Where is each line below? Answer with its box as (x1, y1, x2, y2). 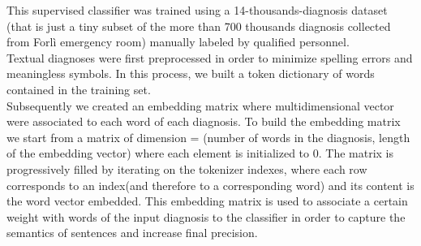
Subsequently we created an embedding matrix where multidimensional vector (6, 97, 394, 114)
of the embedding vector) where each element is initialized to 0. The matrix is (6, 145, 393, 162)
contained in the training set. (6, 80, 151, 97)
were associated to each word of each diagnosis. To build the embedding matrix (6, 113, 401, 130)
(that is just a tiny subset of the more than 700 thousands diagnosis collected (6, 17, 391, 34)
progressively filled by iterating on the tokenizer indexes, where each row (6, 160, 367, 177)
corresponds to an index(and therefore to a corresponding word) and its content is (6, 176, 415, 193)
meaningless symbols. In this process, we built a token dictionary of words (6, 65, 375, 82)
